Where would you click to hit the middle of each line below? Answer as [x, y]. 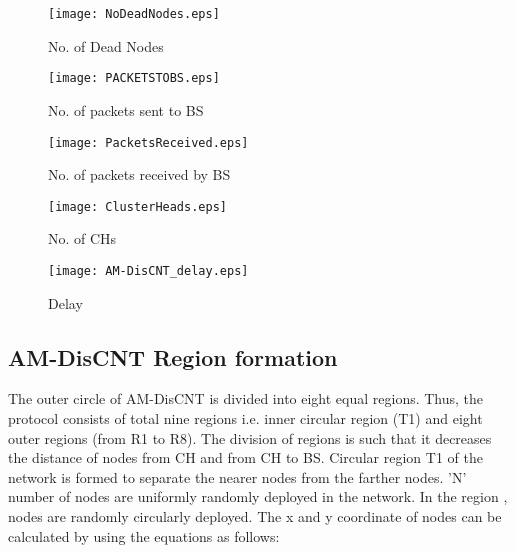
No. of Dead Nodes [106, 45]
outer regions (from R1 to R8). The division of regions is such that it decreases [250, 437]
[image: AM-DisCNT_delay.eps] [148, 271]
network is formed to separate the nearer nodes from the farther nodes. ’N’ [237, 476]
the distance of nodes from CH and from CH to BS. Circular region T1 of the [245, 457]
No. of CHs [82, 238]
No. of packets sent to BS [126, 109]
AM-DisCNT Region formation [173, 356]
